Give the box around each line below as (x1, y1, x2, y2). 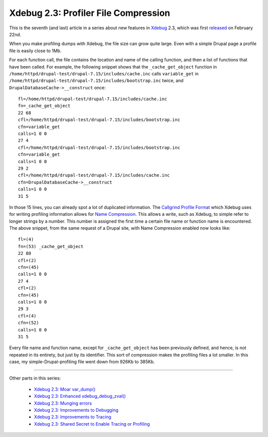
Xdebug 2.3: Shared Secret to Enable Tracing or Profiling (34, 421, 150, 427)
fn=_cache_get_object (18, 103, 70, 109)
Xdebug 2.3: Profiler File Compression (9, 7, 171, 18)
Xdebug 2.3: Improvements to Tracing (34, 414, 112, 420)
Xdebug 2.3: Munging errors (34, 400, 92, 406)
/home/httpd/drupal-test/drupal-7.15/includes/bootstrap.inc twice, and (9, 77, 184, 84)
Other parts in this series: (9, 375, 61, 381)
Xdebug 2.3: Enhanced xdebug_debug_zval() (34, 393, 126, 399)
